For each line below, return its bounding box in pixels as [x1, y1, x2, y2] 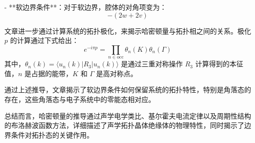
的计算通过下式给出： [10, 35, 79, 45]
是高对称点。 [96, 68, 138, 78]
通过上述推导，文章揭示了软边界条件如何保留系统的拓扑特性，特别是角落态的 [4, 84, 251, 95]
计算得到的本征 [195, 59, 243, 69]
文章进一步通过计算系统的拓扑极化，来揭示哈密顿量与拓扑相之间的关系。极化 [4, 25, 251, 36]
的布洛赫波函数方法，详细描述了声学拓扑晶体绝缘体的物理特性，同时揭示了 [4, 120, 244, 130]
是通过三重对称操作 [121, 59, 183, 69]
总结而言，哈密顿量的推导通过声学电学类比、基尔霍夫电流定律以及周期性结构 [4, 110, 251, 121]
